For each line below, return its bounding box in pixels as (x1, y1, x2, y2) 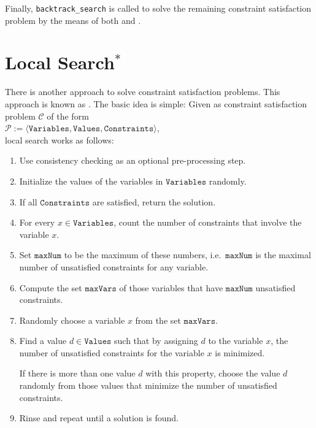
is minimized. (215, 346, 265, 359)
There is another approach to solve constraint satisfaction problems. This (5, 85, 280, 98)
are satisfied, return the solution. (92, 195, 216, 208)
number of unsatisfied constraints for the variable (19, 346, 204, 359)
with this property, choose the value (145, 367, 280, 380)
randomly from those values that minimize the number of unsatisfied (19, 379, 277, 392)
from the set (135, 313, 181, 326)
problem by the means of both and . (5, 13, 141, 26)
